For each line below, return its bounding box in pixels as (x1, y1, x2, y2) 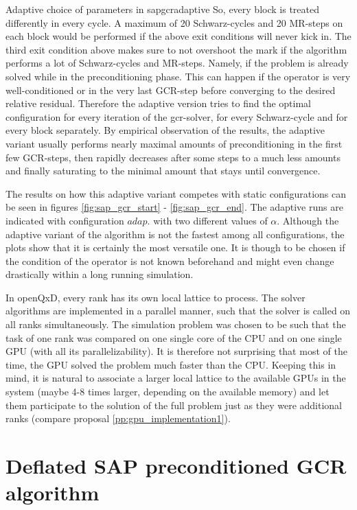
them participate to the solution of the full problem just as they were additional (5, 397, 342, 412)
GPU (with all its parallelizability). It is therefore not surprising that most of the (5, 344, 347, 358)
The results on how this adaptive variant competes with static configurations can (5, 186, 347, 200)
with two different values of (153, 213, 268, 227)
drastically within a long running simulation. (5, 267, 194, 281)
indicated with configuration (5, 213, 124, 227)
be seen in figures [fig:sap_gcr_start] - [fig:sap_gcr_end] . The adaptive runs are (5, 200, 343, 214)
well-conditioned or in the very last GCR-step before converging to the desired (5, 82, 336, 97)
